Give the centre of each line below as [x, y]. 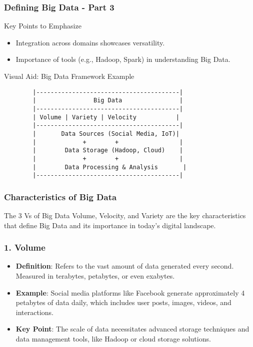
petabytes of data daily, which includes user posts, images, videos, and [123, 302]
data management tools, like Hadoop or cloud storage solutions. [113, 339]
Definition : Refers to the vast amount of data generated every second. [125, 266]
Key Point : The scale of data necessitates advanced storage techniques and [132, 329]
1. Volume [25, 247]
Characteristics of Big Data [60, 196]
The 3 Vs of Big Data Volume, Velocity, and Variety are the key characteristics [125, 215]
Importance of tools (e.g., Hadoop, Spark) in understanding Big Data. [123, 59]
